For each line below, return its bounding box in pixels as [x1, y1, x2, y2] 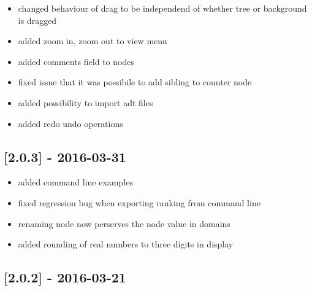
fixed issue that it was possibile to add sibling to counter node [18, 76, 252, 88]
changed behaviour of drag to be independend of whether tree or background [18, 2, 307, 14]
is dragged [18, 14, 57, 26]
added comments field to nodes [18, 55, 134, 68]
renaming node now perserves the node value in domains [18, 217, 230, 230]
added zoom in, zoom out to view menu [18, 34, 167, 47]
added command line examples [18, 176, 133, 188]
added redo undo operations [18, 117, 123, 130]
